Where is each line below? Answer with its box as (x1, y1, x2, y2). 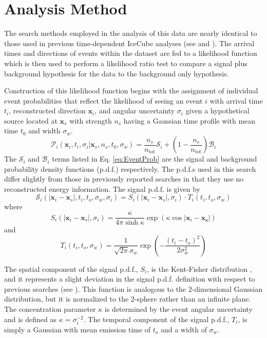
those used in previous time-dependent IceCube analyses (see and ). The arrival (4, 37, 255, 48)
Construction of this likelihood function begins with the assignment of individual (4, 85, 258, 96)
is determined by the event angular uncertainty (105, 304, 253, 314)
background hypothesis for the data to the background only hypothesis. (4, 68, 229, 78)
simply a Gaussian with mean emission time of (4, 324, 151, 334)
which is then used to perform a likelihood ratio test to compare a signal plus (4, 57, 247, 68)
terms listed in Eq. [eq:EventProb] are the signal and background (52, 153, 257, 164)
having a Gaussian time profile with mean (123, 115, 256, 126)
